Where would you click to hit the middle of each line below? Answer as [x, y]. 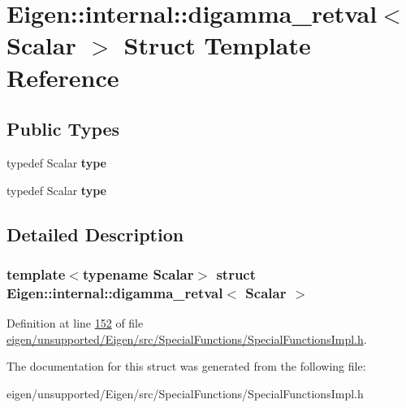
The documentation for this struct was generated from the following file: [186, 366]
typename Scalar [138, 273]
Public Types [63, 129]
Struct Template [217, 45]
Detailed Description [95, 234]
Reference [63, 77]
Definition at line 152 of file [75, 323]
